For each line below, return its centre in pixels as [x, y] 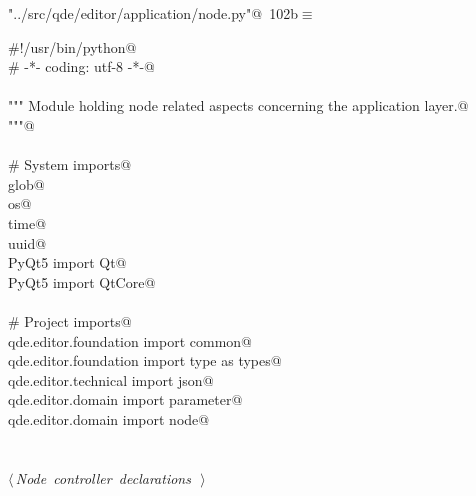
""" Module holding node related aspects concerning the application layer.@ [238, 105]
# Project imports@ [70, 320]
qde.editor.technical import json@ [111, 379]
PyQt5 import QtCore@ [82, 281]
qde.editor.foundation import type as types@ [145, 360]
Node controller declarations [103, 477]
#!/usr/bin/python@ [72, 46]
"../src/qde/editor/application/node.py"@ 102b [153, 13]
